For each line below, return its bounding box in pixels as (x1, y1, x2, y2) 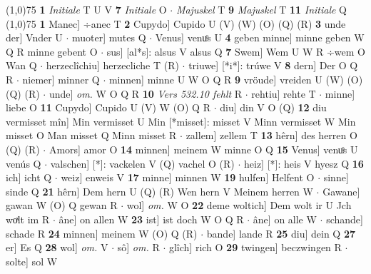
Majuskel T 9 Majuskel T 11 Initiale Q (176, 2, 347, 16)
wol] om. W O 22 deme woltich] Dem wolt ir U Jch (126, 198, 352, 213)
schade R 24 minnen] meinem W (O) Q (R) (6, 225, 198, 240)
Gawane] (322, 183, 360, 198)
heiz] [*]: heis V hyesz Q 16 (243, 156, 364, 171)
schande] (326, 211, 363, 226)
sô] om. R (117, 240, 160, 255)
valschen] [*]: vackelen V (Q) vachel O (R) (50, 156, 235, 171)
